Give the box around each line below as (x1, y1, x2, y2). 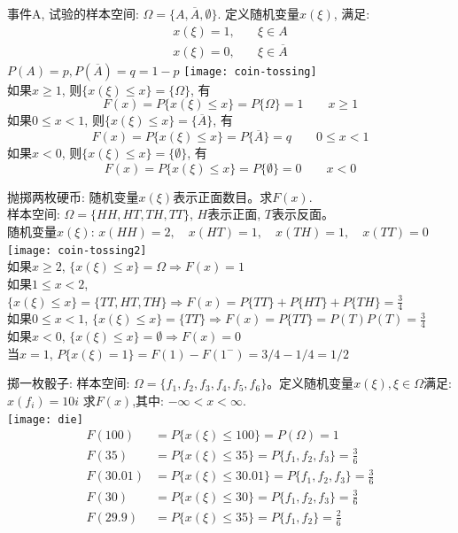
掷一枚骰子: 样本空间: (7, 374, 130, 392)
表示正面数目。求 (173, 187, 273, 205)
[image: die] (7, 413, 83, 426)
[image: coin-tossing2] (7, 243, 147, 257)
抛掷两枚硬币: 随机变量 (7, 187, 139, 205)
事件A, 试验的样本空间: (7, 4, 139, 22)
